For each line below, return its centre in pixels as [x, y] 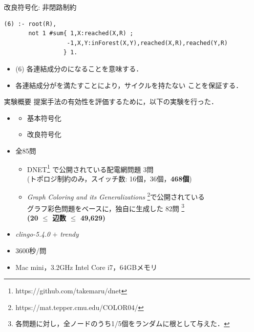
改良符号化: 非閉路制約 [40, 7]
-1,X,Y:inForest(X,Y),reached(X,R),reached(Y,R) [147, 43]
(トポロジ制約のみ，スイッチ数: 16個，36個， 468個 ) [109, 178]
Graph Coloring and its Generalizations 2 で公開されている [116, 196]
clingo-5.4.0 [33, 234]
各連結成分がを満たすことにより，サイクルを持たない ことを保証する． [129, 85]
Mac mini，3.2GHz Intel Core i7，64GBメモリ [86, 267]
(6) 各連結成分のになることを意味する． [79, 68]
